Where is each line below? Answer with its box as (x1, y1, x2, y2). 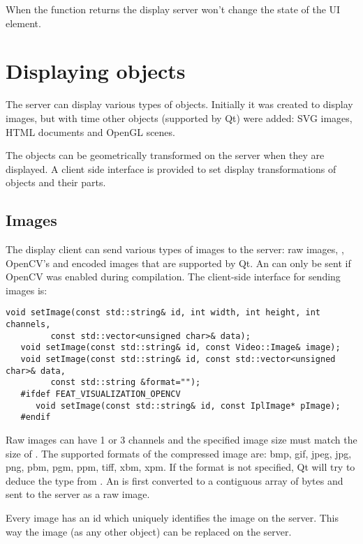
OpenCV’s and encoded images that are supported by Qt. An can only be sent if (6, 255, 351, 270)
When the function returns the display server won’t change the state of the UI (6, 2, 341, 16)
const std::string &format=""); (50, 377, 201, 388)
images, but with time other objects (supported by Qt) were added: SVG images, (6, 110, 353, 125)
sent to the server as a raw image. (6, 487, 150, 501)
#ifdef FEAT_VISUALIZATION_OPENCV (20, 389, 181, 400)
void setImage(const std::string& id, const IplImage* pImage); (35, 400, 341, 411)
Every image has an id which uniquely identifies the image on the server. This (6, 510, 339, 524)
